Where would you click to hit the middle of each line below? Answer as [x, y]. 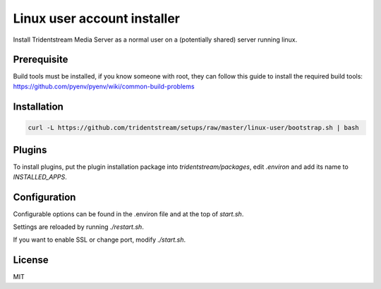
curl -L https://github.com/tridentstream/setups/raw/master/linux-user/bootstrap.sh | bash [193, 128]
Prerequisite [41, 60]
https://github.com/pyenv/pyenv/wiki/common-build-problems [104, 86]
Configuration [44, 197]
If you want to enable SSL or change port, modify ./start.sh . [99, 240]
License [31, 260]
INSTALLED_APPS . [40, 177]
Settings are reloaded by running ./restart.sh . [78, 227]
